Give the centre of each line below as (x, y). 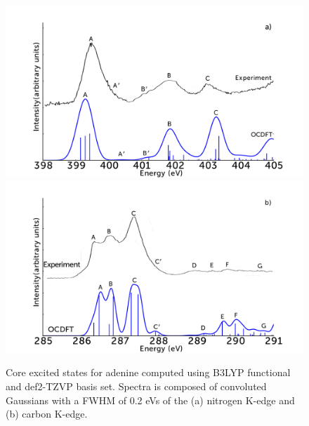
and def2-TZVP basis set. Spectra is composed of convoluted (136, 386)
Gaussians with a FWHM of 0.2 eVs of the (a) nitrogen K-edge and (150, 400)
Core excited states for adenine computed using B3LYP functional (148, 372)
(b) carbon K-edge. (47, 414)
